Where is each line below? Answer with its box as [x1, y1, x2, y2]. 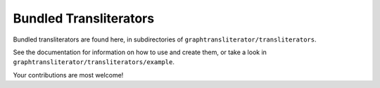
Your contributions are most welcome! [13, 70, 124, 79]
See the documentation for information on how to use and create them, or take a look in [13, 48, 267, 56]
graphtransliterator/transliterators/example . [13, 58, 175, 66]
